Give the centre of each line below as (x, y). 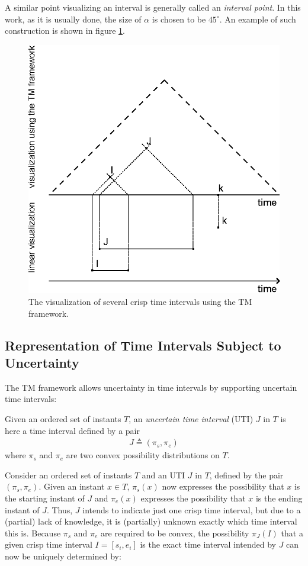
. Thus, (60, 509)
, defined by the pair (246, 475)
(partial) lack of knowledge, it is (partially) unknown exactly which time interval (151, 521)
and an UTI (163, 475)
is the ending (279, 498)
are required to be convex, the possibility (175, 533)
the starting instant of (45, 498)
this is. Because (33, 533)
